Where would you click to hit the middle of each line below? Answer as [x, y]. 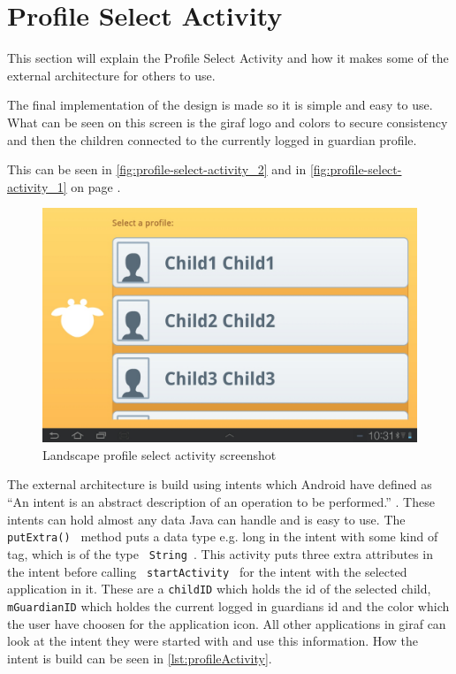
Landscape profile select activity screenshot [160, 454]
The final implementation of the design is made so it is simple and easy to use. [220, 105]
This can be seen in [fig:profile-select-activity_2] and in [157, 169]
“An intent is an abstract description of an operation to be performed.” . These [221, 502]
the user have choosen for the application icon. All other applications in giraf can [227, 623]
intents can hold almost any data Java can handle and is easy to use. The [206, 519]
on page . [96, 186]
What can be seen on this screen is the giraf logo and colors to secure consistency [228, 122]
